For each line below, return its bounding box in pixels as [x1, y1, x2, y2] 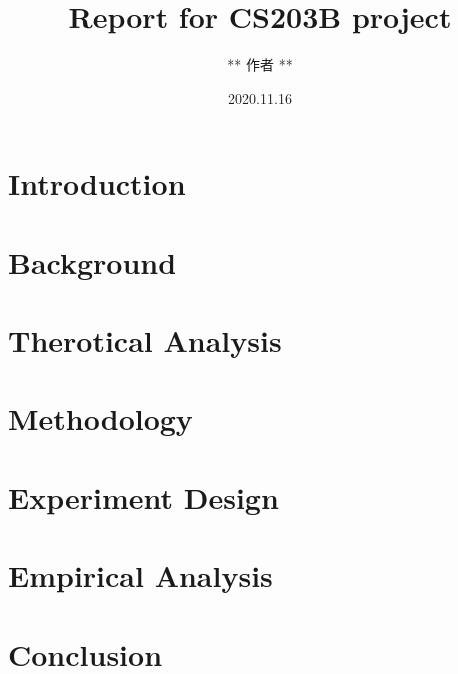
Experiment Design [8, 476, 279, 517]
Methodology [8, 398, 193, 439]
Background [8, 241, 177, 282]
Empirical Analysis [8, 555, 273, 596]
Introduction [8, 163, 186, 204]
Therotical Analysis [8, 320, 282, 361]
